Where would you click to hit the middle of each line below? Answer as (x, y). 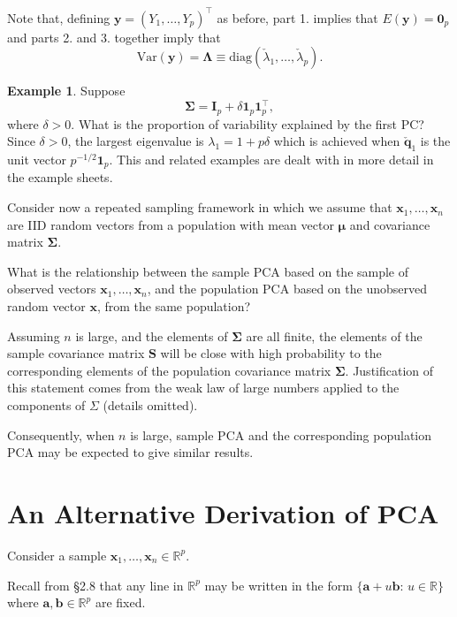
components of (46, 405)
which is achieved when (337, 141)
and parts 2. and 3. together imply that (114, 37)
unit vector (37, 160)
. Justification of (389, 370)
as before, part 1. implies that (297, 17)
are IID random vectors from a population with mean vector (171, 224)
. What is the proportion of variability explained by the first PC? (248, 123)
